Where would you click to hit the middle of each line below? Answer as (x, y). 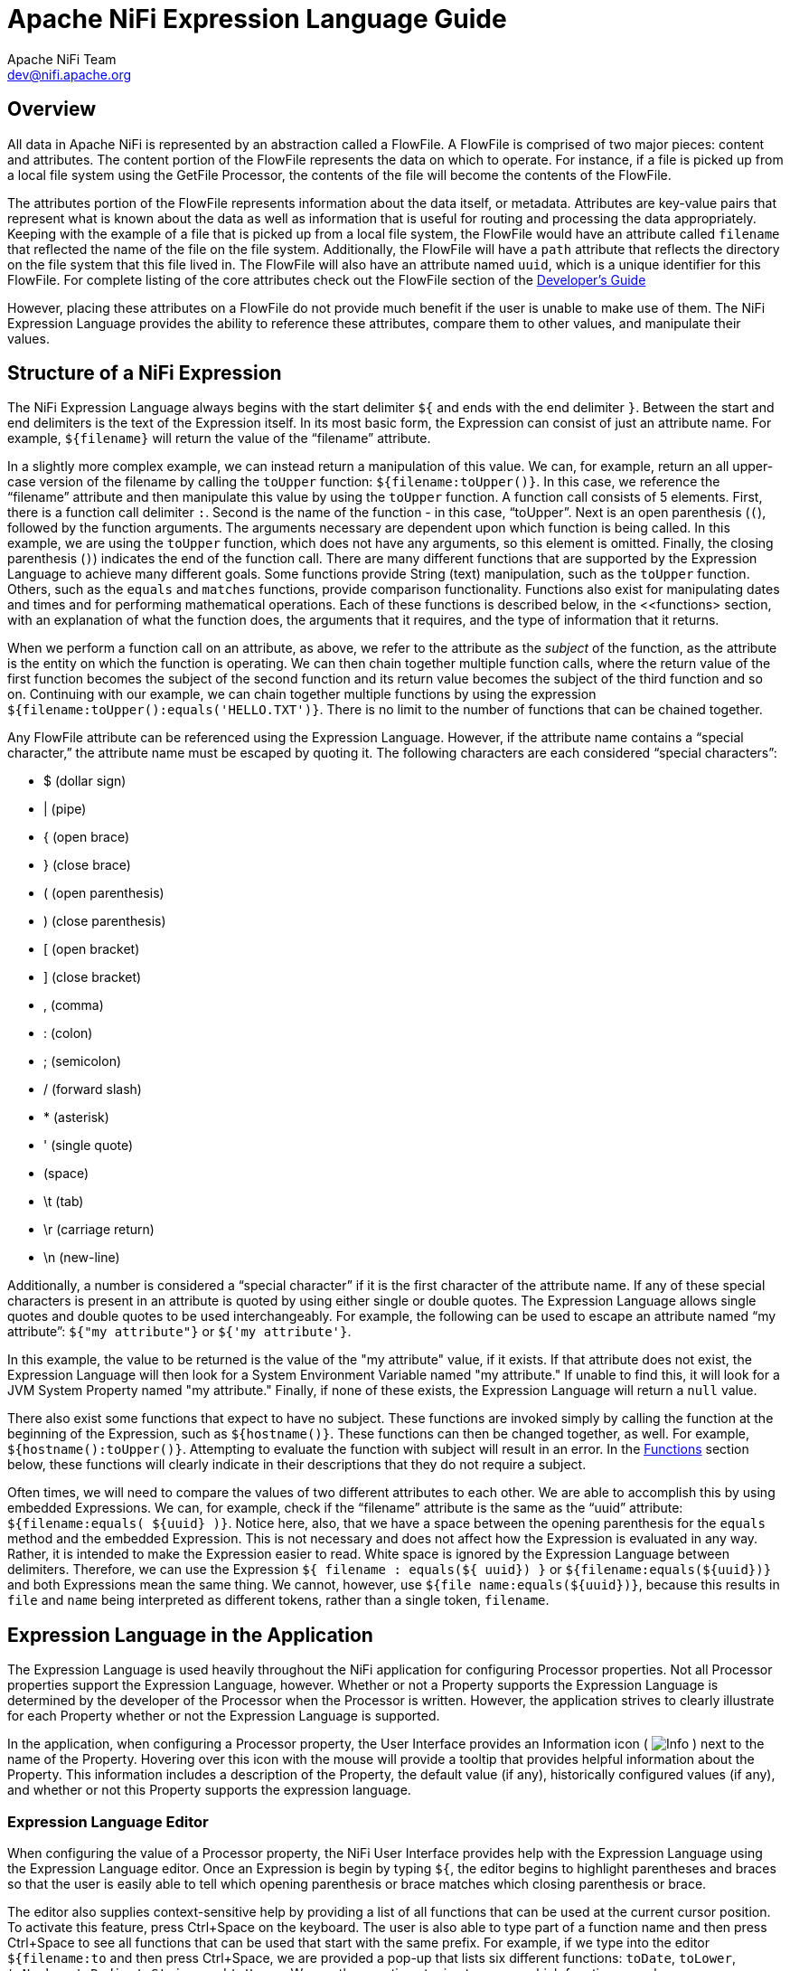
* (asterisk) (76, 1118)
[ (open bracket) (92, 949)
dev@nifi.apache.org (70, 74)
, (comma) (74, 1005)
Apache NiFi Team (62, 59)
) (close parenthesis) (105, 921)
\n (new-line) (82, 1258)
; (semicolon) (83, 1061)
